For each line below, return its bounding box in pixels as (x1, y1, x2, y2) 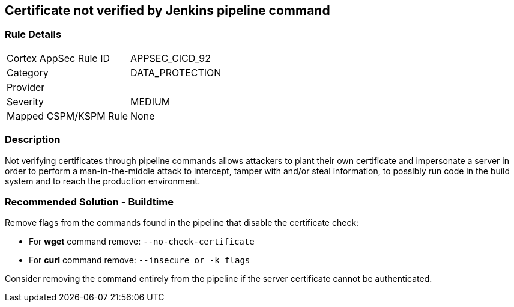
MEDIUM (130, 95, 171, 108)
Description (5, 133, 61, 146)
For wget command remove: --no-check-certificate (29, 236, 255, 247)
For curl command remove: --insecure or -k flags (29, 255, 250, 266)
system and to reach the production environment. (5, 175, 201, 186)
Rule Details (5, 28, 62, 41)
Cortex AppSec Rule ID (7, 52, 110, 64)
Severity (7, 95, 44, 108)
